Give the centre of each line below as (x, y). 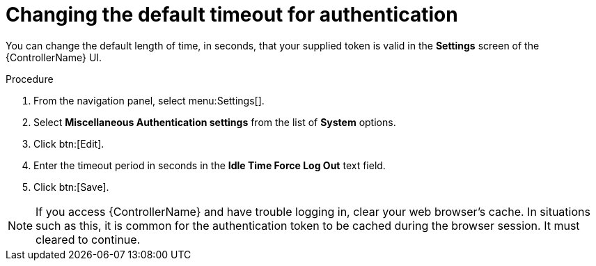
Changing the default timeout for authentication (232, 15)
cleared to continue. (88, 239)
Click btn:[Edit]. (69, 143)
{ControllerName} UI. (54, 57)
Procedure (30, 79)
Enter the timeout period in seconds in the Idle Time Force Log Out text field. (210, 165)
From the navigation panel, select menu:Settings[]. (149, 100)
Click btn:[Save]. (71, 187)
